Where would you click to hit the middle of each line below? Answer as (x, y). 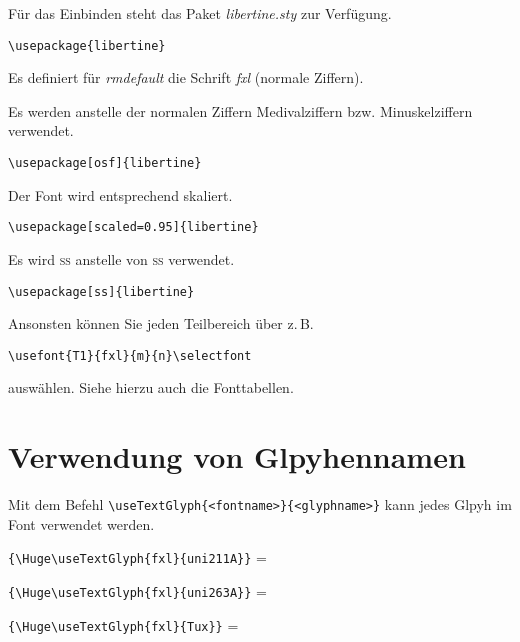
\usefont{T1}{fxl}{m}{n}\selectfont (130, 355)
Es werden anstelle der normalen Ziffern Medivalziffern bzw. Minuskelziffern (240, 110)
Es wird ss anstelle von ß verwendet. (121, 258)
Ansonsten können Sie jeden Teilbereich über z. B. (161, 323)
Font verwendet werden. (81, 523)
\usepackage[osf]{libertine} (105, 163)
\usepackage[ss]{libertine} (101, 291)
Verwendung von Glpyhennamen (237, 456)
